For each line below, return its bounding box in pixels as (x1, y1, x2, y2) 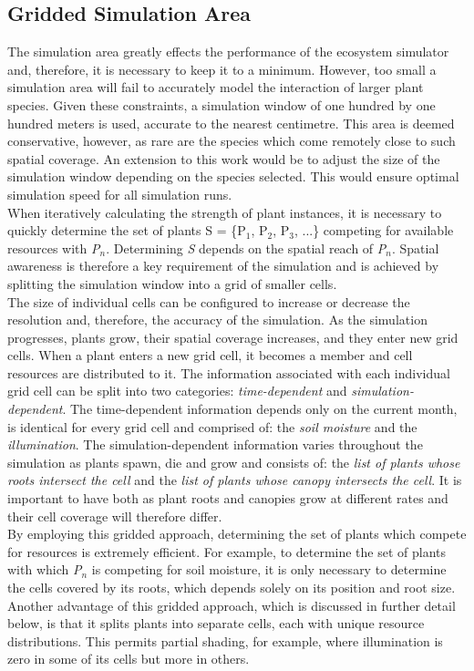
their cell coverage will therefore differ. (7, 506, 222, 525)
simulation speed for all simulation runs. (7, 184, 232, 203)
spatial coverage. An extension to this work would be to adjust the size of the (7, 149, 440, 168)
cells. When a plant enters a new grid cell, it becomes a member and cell (7, 346, 413, 365)
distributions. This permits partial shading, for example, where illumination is (7, 631, 443, 650)
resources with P (7, 238, 100, 257)
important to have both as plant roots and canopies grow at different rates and (7, 489, 448, 508)
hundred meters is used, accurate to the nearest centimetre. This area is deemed (7, 113, 455, 132)
